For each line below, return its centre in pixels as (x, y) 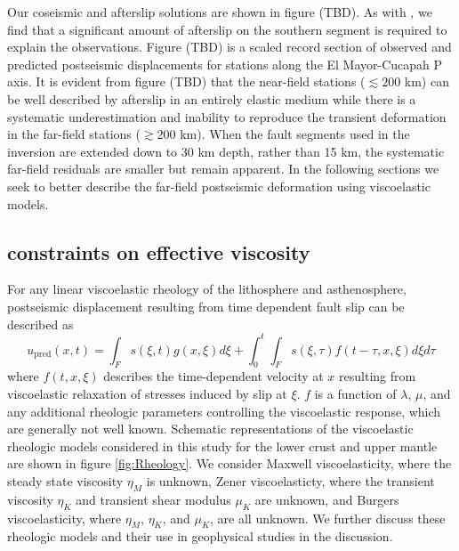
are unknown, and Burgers (327, 499)
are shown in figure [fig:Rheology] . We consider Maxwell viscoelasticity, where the (229, 463)
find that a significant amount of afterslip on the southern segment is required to (227, 29)
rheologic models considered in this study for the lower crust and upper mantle (222, 446)
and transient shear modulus (153, 499)
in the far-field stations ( (74, 134)
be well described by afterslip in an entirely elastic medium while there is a (212, 98)
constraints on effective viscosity (159, 251)
